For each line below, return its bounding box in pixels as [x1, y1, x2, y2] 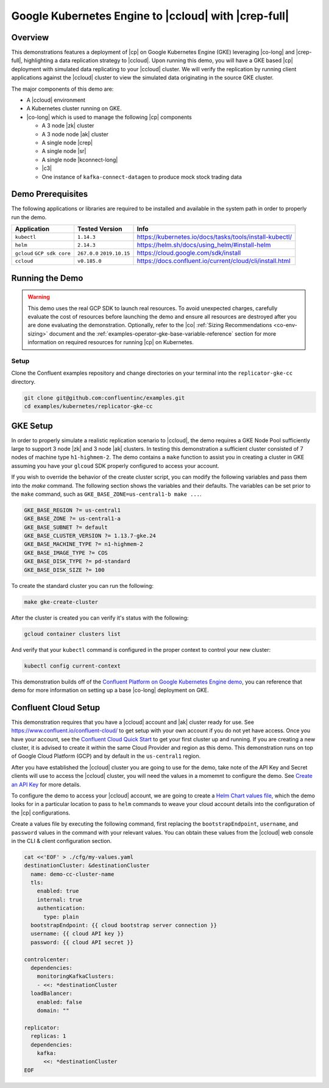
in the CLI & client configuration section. [11, 837, 112, 844]
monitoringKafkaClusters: [37, 973, 115, 980]
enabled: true [37, 888, 79, 895]
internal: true [37, 896, 82, 903]
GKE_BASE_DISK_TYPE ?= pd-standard [24, 558, 130, 565]
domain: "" [37, 1007, 69, 1014]
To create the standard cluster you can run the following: [11, 582, 154, 589]
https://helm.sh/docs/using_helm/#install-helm [136, 241, 271, 249]
